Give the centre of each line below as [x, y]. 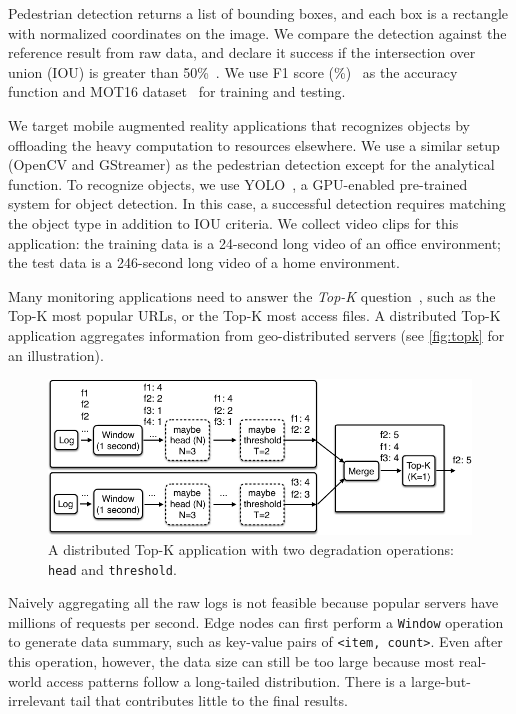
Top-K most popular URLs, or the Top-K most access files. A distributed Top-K [254, 315]
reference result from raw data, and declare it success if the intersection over [242, 52]
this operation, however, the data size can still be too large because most [231, 661]
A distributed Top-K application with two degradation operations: [251, 548]
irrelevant [37, 700]
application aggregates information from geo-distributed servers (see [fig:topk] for [256, 334]
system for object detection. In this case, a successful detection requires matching [257, 203]
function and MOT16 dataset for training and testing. [177, 91]
